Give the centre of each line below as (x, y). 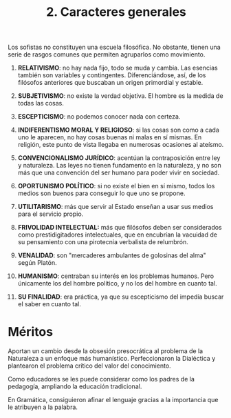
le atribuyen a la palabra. (43, 407)
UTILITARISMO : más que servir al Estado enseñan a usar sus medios (115, 207)
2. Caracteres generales (116, 12)
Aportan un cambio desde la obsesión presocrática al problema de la (106, 351)
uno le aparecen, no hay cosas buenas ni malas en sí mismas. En (110, 137)
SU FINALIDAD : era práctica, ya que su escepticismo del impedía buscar (121, 297)
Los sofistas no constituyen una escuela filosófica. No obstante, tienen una (114, 47)
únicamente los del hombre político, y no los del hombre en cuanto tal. (117, 283)
